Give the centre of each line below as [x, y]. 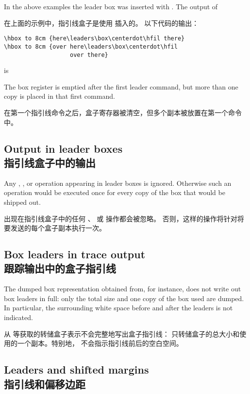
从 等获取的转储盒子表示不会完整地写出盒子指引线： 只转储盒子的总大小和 [122, 333]
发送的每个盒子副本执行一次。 [58, 228]
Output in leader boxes [63, 148]
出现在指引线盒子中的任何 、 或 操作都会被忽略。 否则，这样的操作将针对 [121, 218]
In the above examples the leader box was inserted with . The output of [111, 6]
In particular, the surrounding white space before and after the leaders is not [118, 308]
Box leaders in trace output [75, 254]
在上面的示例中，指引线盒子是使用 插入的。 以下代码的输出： [101, 23]
